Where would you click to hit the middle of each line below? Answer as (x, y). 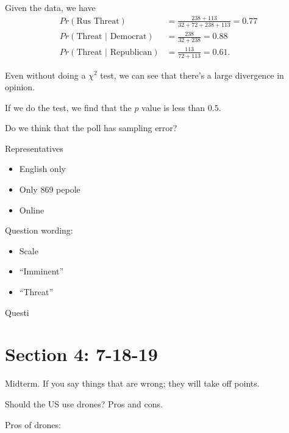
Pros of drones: (33, 424)
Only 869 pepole (50, 189)
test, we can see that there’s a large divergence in (192, 75)
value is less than (173, 107)
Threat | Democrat (112, 37)
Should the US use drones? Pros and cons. (84, 403)
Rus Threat (98, 21)
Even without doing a (45, 75)
